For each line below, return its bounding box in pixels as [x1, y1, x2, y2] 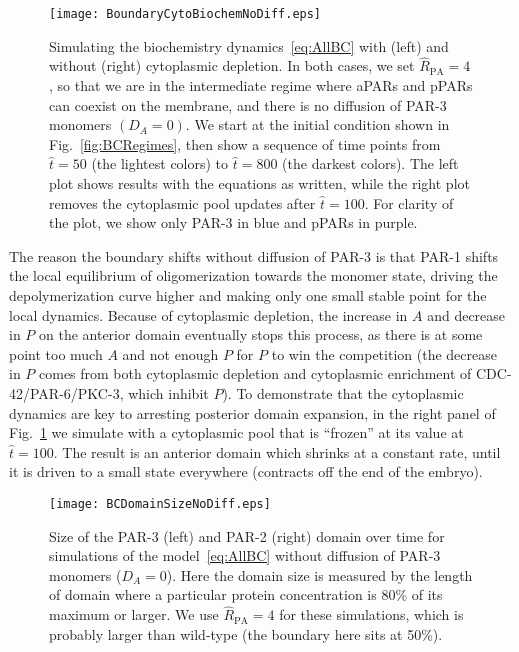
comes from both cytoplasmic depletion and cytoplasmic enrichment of [39, 363, 472, 384]
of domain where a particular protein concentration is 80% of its [49, 584, 443, 605]
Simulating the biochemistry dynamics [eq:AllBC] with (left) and [49, 35, 449, 56]
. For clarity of [364, 192, 454, 213]
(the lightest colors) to [91, 153, 229, 174]
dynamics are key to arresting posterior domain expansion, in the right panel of [9, 402, 496, 423]
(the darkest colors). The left [282, 153, 459, 174]
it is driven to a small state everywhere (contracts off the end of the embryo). [9, 461, 483, 482]
